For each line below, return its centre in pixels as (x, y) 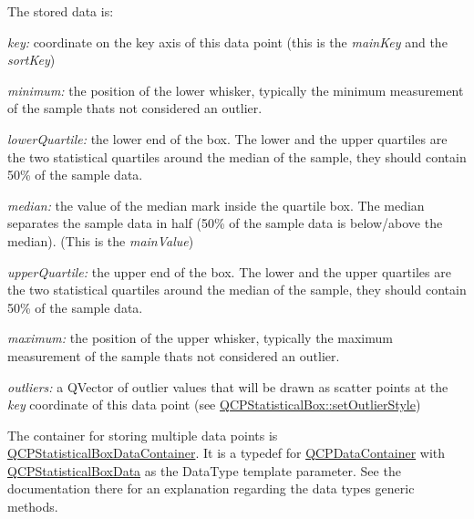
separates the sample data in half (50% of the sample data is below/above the (225, 223)
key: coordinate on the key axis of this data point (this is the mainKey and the (227, 42)
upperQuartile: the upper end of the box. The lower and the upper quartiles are (229, 271)
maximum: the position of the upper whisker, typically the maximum (200, 338)
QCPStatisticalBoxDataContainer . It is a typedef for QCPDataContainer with (227, 453)
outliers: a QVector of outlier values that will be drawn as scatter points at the (228, 386)
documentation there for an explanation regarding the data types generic (211, 488)
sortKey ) (31, 60)
